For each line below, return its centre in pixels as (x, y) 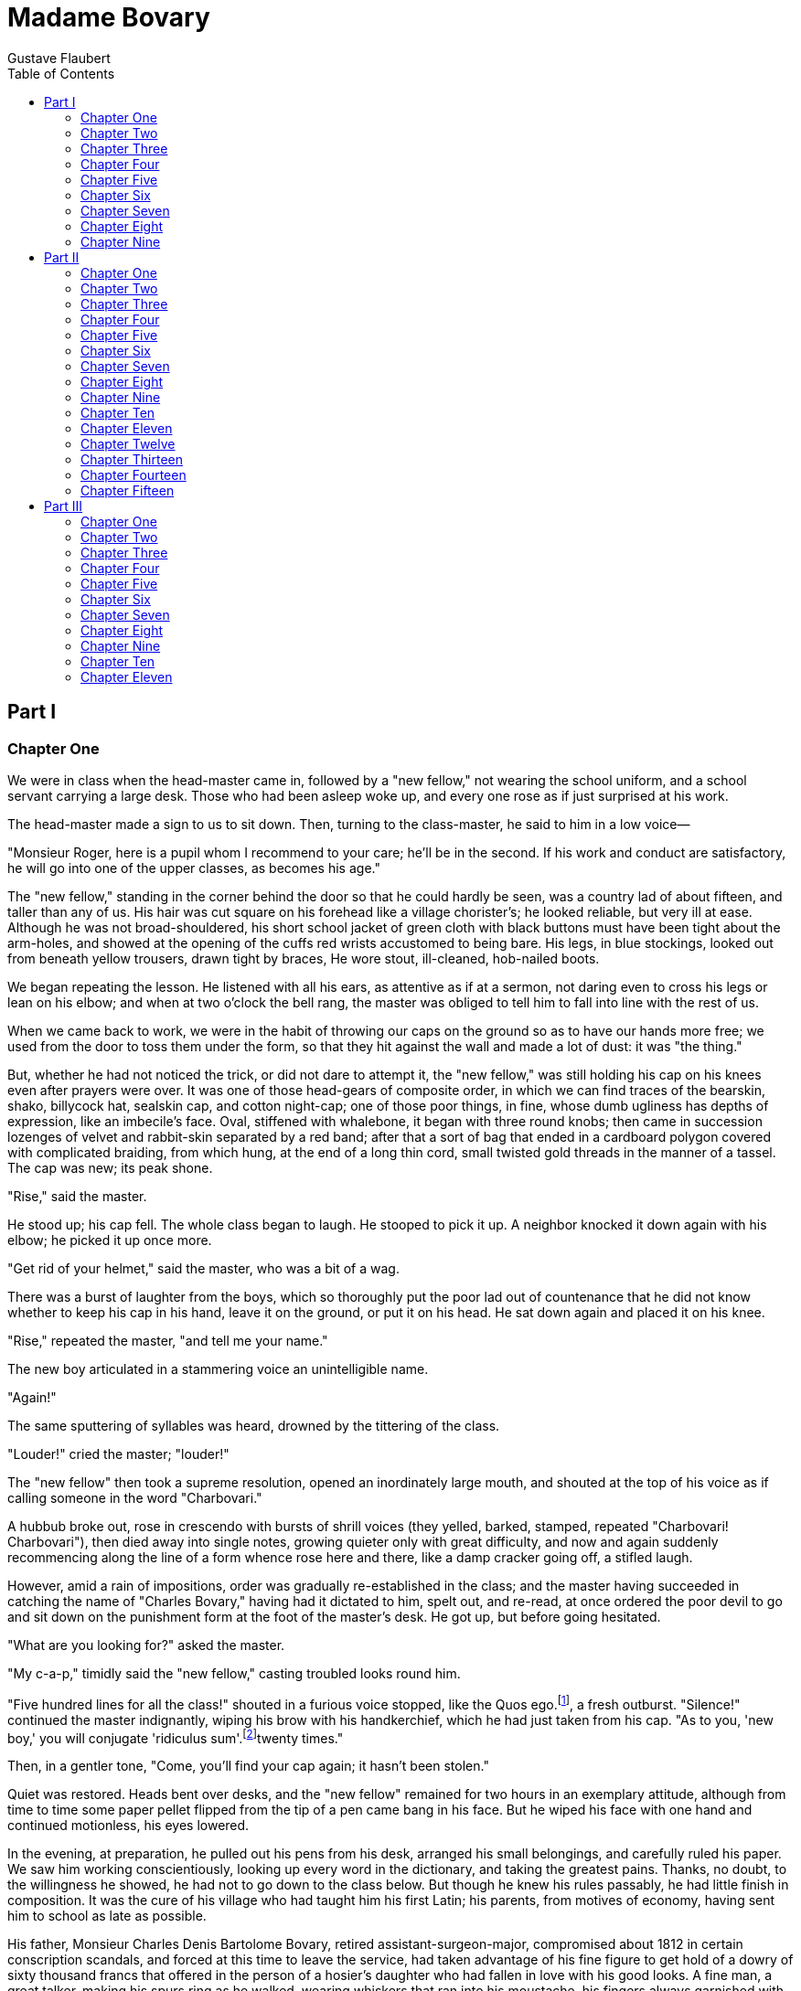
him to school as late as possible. (107, 1916)
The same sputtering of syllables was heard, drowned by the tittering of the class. (254, 1425)
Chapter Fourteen (133, 474)
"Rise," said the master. (77, 1196)
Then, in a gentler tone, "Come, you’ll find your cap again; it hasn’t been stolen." (248, 1766)
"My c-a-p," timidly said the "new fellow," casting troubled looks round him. (234, 1673)
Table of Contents (61, 73)
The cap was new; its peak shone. (110, 1167)
